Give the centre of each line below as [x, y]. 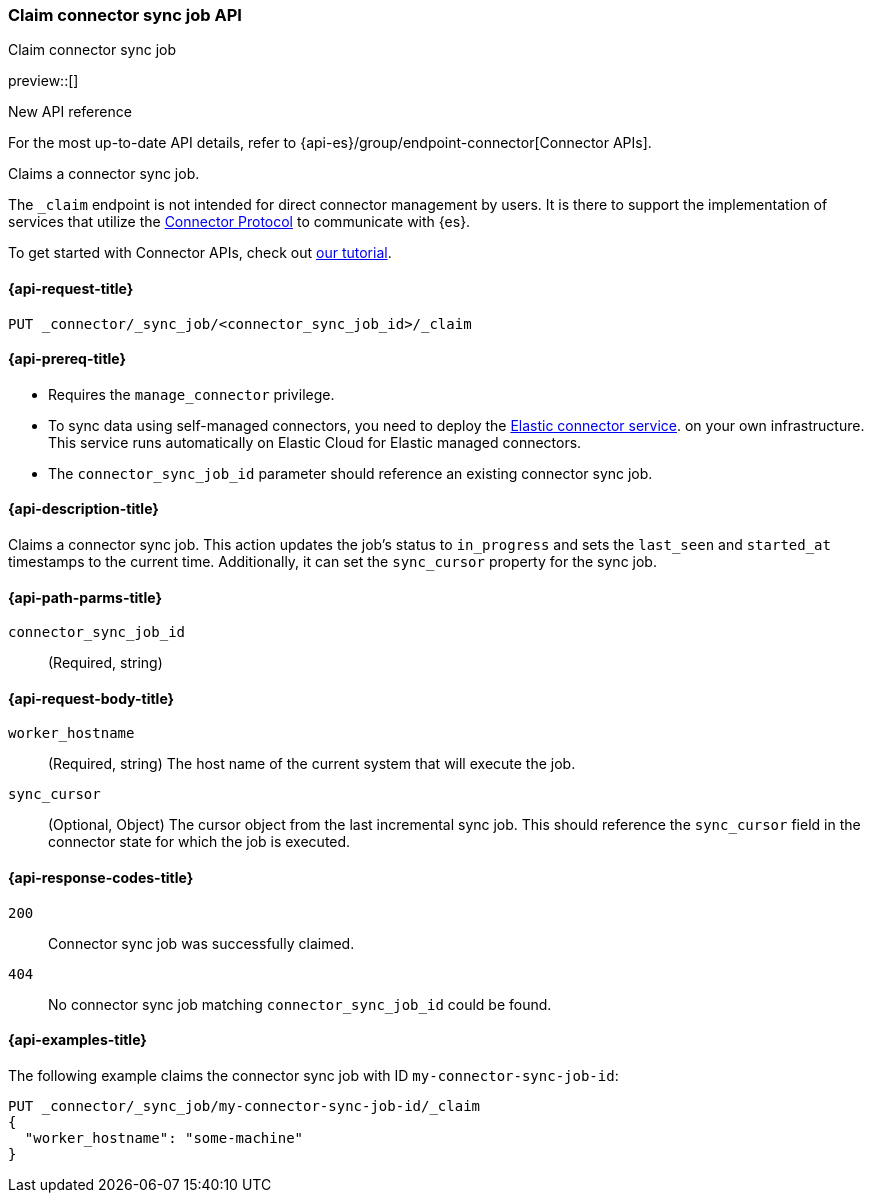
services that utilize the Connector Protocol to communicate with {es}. [239, 222]
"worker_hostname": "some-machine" [164, 1137]
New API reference [70, 112]
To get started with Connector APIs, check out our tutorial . [200, 253]
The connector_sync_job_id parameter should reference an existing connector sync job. [350, 473]
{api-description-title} [83, 509]
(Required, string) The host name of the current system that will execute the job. [312, 764]
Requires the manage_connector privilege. [191, 394]
